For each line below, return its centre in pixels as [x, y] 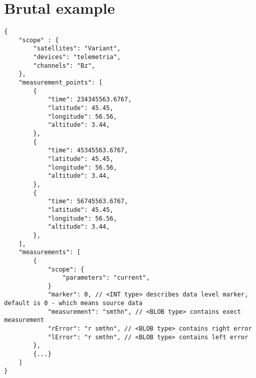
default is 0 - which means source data [74, 303]
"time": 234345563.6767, [90, 100]
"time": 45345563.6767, [88, 151]
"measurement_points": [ [61, 83]
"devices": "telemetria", [77, 57]
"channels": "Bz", [64, 65]
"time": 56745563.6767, [88, 201]
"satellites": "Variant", [77, 49]
